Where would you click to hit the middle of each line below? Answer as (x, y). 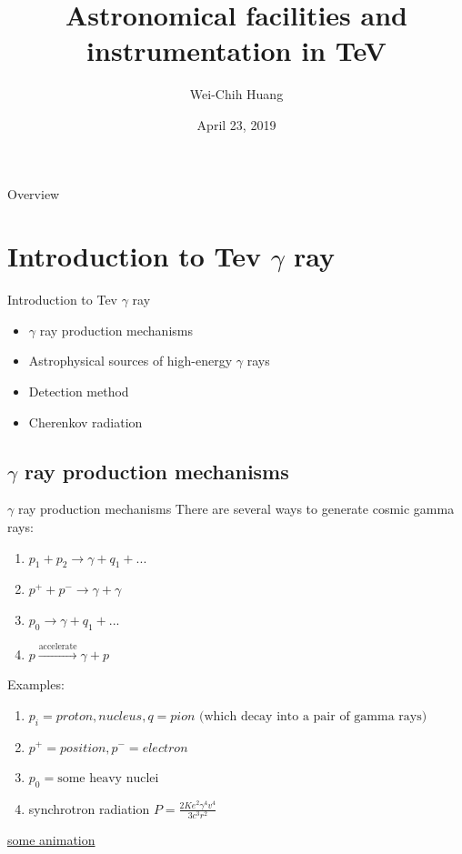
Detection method (79, 391)
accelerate (58, 646)
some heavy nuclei (108, 779)
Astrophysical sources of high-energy (131, 361)
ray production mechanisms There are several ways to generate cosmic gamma (236, 509)
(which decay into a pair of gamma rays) (313, 716)
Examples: (36, 684)
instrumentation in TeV (236, 50)
